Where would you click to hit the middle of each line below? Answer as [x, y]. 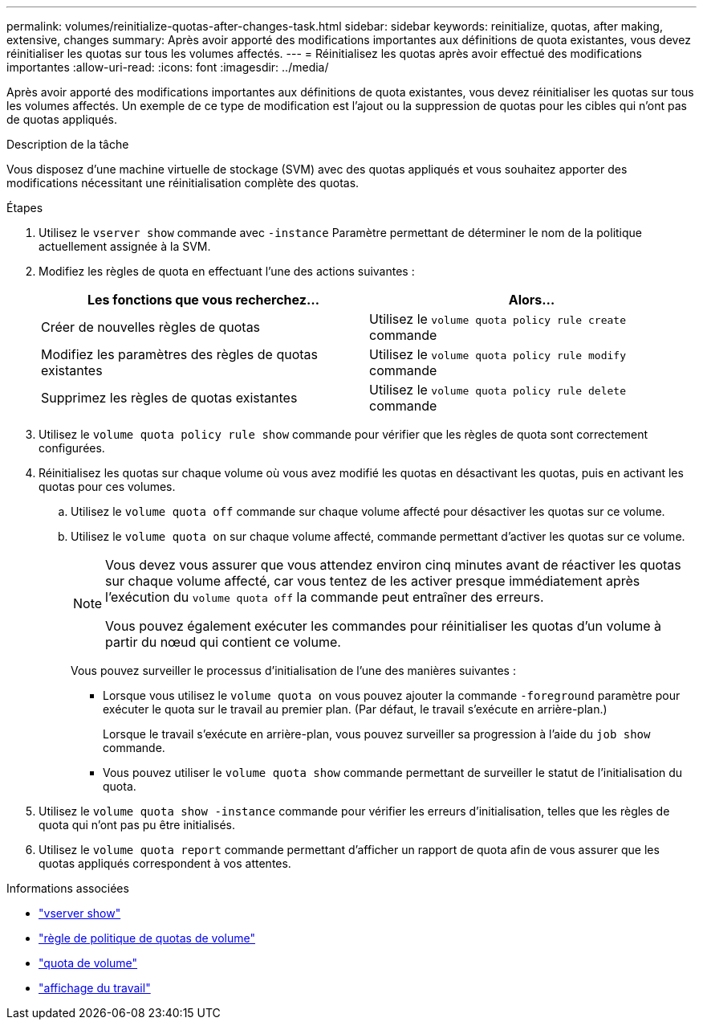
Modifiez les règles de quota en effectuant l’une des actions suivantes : [227, 271]
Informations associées [68, 888]
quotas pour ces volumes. [107, 486]
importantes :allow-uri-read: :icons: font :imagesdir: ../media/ [168, 67]
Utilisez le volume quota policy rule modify [498, 354]
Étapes [25, 208]
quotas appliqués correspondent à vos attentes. [165, 863]
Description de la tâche [68, 144]
